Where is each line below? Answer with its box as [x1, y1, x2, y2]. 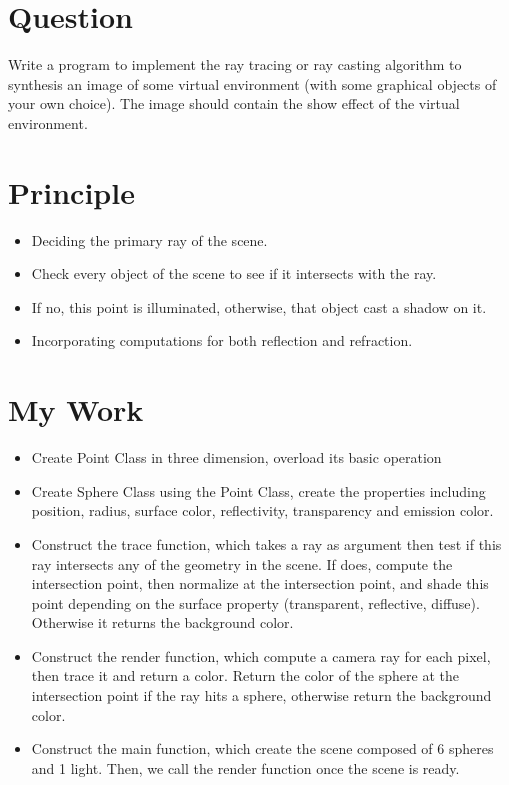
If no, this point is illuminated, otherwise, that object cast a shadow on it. [31, 296, 487, 317]
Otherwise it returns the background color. [31, 612, 294, 633]
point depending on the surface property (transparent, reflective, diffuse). [31, 592, 480, 613]
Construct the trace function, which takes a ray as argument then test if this [31, 533, 502, 554]
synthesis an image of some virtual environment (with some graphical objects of [8, 73, 497, 94]
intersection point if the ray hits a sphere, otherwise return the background [31, 685, 492, 706]
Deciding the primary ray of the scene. [31, 229, 268, 250]
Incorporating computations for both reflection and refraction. [31, 330, 413, 351]
